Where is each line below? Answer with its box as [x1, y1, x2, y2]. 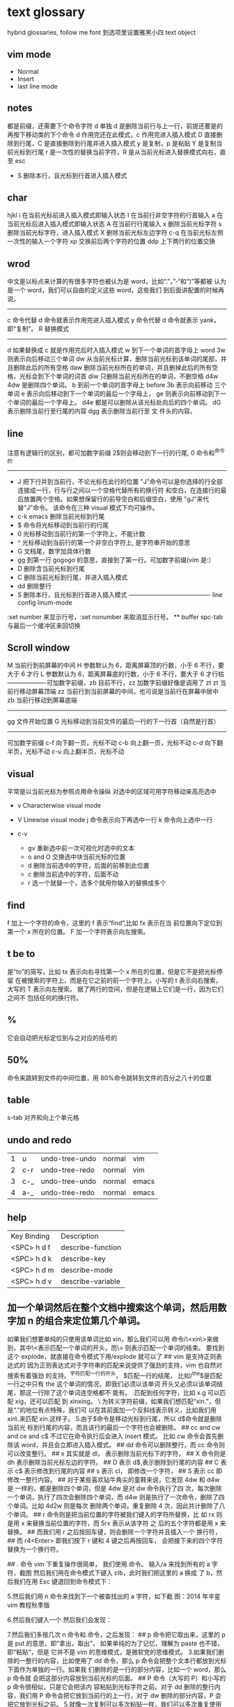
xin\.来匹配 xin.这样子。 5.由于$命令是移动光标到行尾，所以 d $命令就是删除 [7, 1414, 223, 1423]
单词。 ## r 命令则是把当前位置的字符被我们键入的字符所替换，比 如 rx [13, 1511, 214, 1519]
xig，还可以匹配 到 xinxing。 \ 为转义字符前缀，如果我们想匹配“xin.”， [15, 1397, 215, 1405]
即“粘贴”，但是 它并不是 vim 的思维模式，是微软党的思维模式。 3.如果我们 [7, 1648, 218, 1656]
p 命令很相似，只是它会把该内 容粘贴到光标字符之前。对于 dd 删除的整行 [7, 1683, 214, 1691]
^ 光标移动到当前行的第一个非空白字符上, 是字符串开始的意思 [17, 538, 191, 547]
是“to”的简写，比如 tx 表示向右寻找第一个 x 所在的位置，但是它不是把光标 [7, 967, 217, 976]
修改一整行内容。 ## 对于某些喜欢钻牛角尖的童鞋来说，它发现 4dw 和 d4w [7, 1476, 220, 1484]
